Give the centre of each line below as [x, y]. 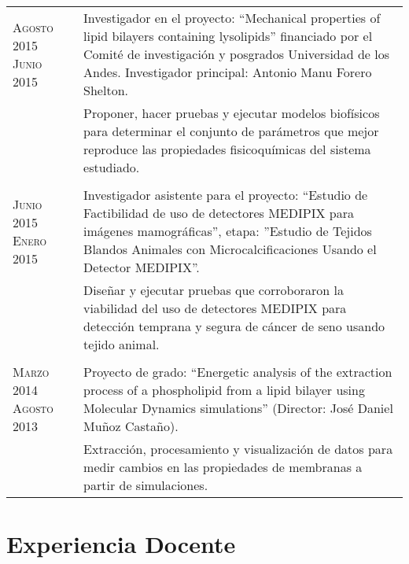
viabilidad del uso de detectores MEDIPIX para [215, 308]
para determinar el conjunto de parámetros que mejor [231, 131]
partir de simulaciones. [146, 485]
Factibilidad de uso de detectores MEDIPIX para [219, 213]
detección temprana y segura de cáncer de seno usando [234, 326]
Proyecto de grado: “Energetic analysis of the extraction [238, 372]
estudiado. [112, 167]
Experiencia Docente [121, 544]
